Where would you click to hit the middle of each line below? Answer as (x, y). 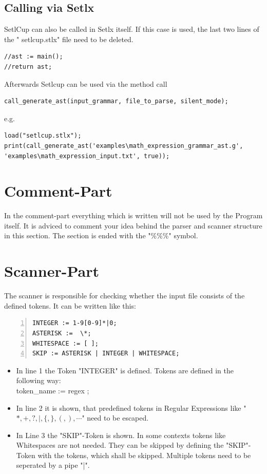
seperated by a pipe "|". (53, 465)
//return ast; (28, 67)
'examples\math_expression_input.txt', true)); (87, 156)
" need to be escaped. (115, 418)
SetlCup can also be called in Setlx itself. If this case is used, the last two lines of (132, 29)
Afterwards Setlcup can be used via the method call (86, 83)
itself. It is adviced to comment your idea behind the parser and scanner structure (133, 225)
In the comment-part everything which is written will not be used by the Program (133, 215)
